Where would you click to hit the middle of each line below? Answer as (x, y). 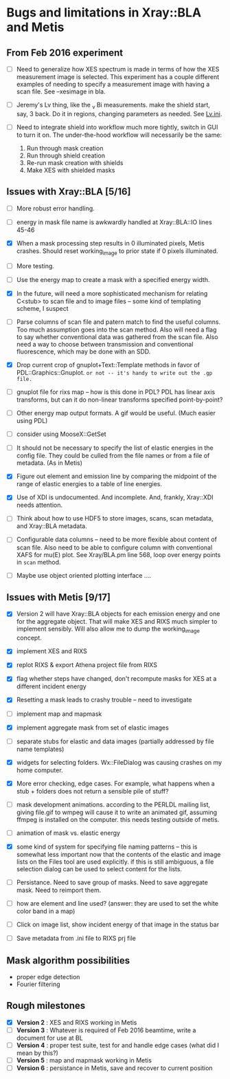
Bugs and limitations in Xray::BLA (104, 13)
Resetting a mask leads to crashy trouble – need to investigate (104, 700)
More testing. (35, 265)
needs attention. (39, 505)
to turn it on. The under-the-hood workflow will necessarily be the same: (119, 135)
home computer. (39, 770)
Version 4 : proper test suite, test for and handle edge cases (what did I (117, 1045)
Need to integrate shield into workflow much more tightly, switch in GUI (117, 127)
